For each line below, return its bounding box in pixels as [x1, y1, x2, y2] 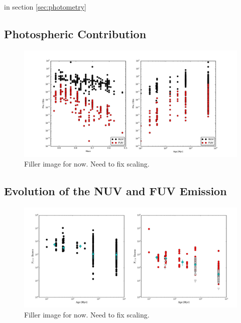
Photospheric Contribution [4, 26, 147, 41]
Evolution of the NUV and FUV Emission [4, 183, 227, 199]
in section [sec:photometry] [4, 2, 86, 12]
